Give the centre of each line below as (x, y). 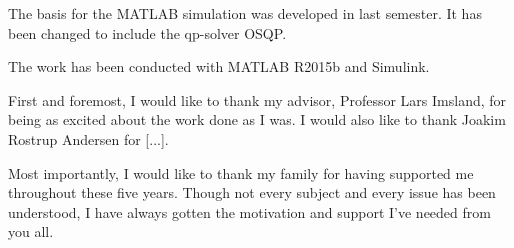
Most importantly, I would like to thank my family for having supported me (241, 172)
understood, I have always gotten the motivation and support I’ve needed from (249, 211)
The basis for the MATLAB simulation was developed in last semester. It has (245, 13)
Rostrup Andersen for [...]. (88, 138)
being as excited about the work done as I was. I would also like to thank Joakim (257, 119)
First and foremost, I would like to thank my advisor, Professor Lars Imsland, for (257, 99)
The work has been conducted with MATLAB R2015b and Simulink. (219, 66)
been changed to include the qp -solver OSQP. (147, 32)
